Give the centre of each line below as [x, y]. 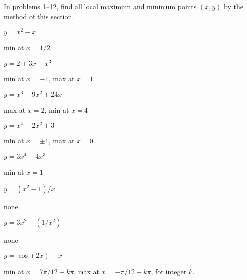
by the [233, 6]
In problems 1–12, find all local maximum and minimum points [100, 6]
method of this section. [39, 16]
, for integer [169, 271]
